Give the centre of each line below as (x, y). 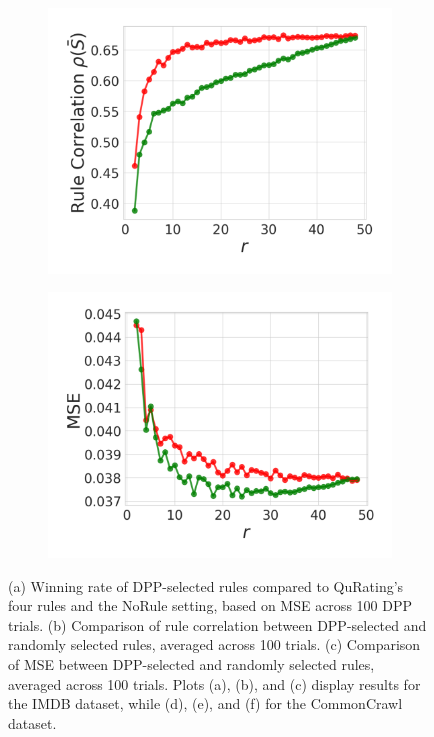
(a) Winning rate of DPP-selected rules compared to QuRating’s (206, 585)
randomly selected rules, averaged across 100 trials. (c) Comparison (214, 644)
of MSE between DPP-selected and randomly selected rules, (191, 664)
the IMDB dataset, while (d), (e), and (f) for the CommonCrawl (205, 703)
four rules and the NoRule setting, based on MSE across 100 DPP (210, 605)
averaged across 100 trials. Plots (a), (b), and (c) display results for (214, 683)
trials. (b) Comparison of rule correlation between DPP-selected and (217, 624)
